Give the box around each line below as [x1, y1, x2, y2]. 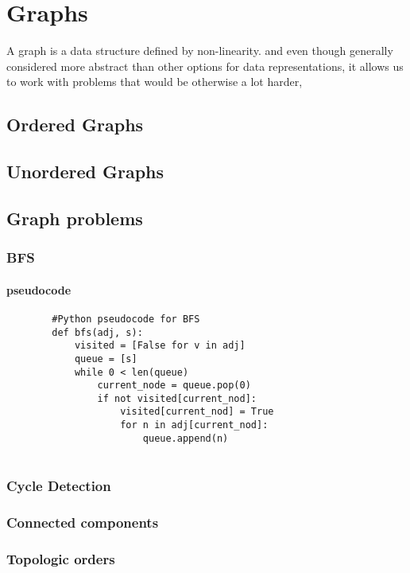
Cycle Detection [6, 476, 111, 496]
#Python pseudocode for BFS [52, 313, 200, 325]
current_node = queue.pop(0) [97, 380, 251, 392]
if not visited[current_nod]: [97, 392, 257, 404]
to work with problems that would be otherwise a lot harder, [6, 73, 303, 90]
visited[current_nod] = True [120, 406, 274, 418]
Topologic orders [6, 548, 115, 568]
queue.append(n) [142, 432, 229, 444]
